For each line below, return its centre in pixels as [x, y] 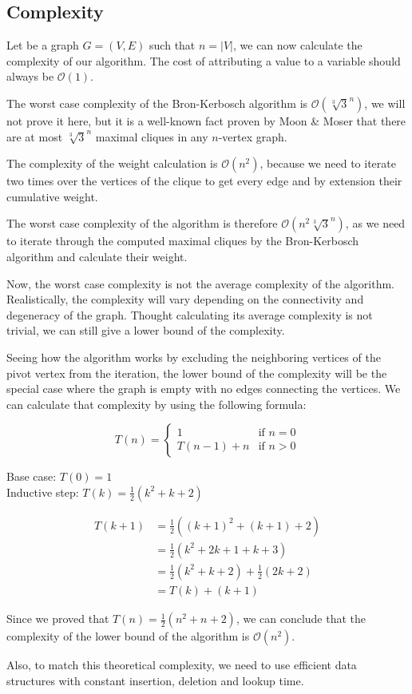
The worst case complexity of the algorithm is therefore [142, 223]
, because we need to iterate [328, 163]
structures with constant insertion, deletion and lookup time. [155, 680]
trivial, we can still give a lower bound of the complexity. [146, 330]
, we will [385, 103]
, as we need [375, 223]
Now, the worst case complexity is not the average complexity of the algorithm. [201, 283]
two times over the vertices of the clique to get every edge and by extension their [204, 181]
